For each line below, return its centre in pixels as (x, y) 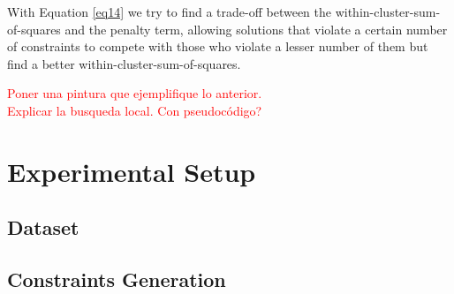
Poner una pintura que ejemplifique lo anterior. (135, 93)
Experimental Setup (132, 171)
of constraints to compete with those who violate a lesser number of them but (218, 46)
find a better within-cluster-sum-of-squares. (124, 63)
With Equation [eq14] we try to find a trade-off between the (170, 11)
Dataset (43, 227)
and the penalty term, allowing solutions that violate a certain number (256, 29)
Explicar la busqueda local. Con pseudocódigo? (135, 110)
